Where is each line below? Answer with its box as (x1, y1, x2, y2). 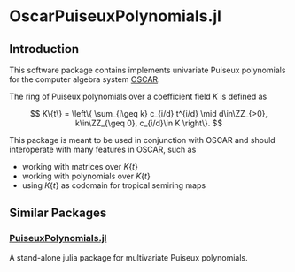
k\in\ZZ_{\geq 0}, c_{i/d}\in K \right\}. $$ (74, 117, 223, 128)
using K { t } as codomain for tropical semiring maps (21, 180, 206, 191)
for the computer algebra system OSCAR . (9, 74, 161, 85)
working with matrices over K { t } (21, 162, 139, 171)
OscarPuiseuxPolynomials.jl (9, 6, 221, 26)
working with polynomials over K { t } (21, 170, 151, 181)
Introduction (9, 42, 80, 57)
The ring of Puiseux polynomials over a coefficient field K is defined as (9, 91, 268, 102)
